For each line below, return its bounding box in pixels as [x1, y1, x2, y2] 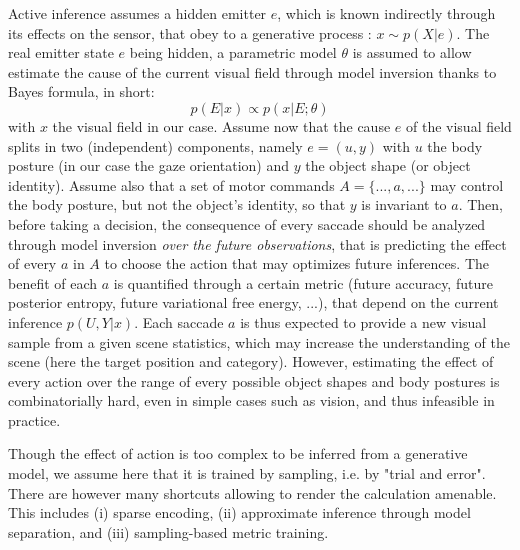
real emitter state [8, 42, 114, 63]
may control [430, 174, 504, 195]
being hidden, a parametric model [129, 42, 337, 63]
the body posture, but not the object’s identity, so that [8, 194, 346, 215]
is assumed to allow [352, 42, 472, 63]
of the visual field [406, 115, 512, 136]
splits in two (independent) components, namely [8, 135, 303, 156]
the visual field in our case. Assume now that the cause [52, 115, 391, 136]
